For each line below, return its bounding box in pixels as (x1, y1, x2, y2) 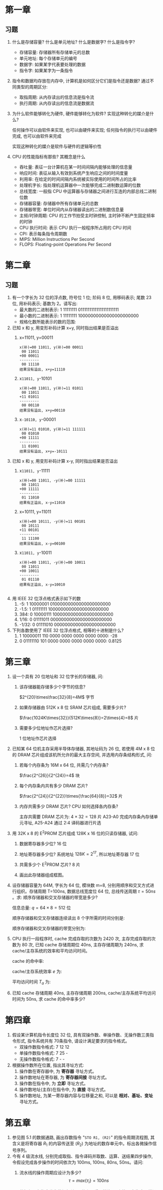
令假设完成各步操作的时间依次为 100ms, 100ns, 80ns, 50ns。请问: (12, 1159, 144, 1165)
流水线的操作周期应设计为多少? (19, 1170, 81, 1175)
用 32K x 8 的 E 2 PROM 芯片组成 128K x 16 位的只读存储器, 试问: (12, 829, 139, 836)
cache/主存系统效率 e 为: (12, 968, 62, 974)
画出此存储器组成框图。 (19, 872, 66, 878)
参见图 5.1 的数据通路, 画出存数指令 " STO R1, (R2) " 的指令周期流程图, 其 (12, 1134, 155, 1140)
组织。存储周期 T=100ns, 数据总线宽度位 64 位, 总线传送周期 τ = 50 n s (16, 888, 156, 894)
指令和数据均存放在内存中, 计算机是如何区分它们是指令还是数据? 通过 (12, 78, 150, 84)
